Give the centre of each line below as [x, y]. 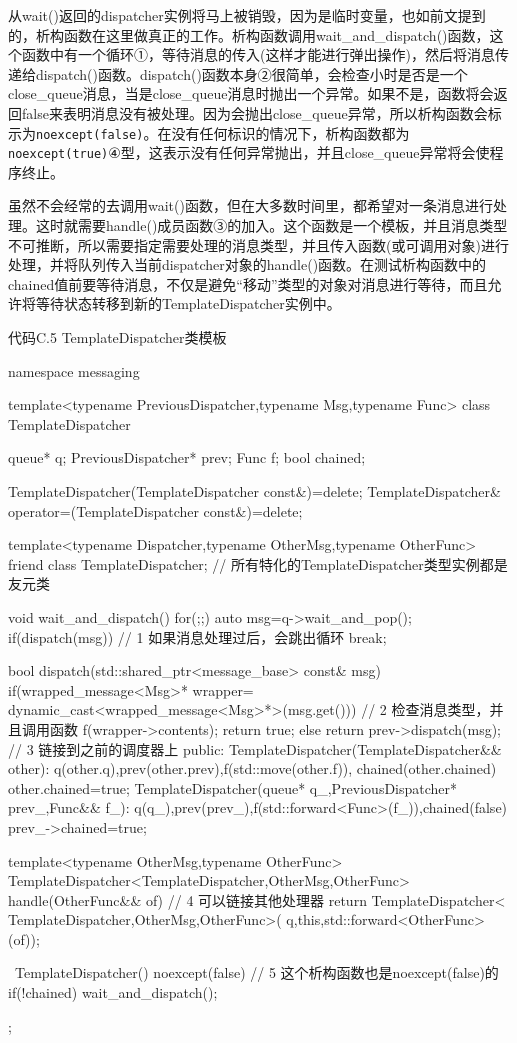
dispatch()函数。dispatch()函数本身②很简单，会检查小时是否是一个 [251, 73]
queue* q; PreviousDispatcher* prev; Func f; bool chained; [187, 457]
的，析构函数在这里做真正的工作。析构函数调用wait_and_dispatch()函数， [249, 34]
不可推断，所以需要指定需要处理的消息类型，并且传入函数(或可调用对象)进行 [258, 244]
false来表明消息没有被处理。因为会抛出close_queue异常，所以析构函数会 [254, 112]
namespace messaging [74, 370]
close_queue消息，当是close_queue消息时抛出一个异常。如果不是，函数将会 [251, 93]
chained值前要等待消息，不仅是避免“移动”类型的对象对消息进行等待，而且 [248, 283]
